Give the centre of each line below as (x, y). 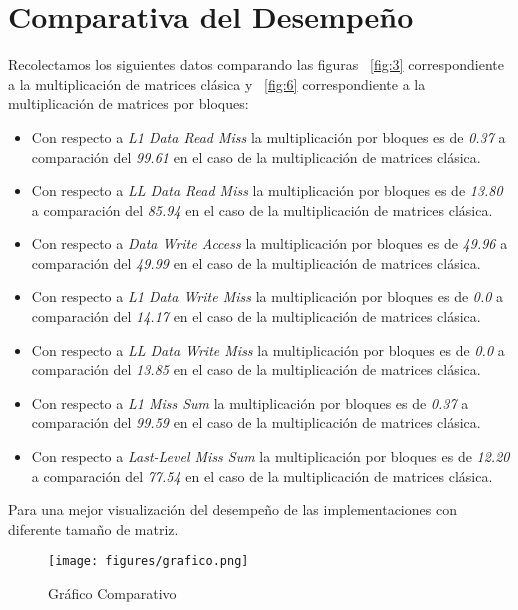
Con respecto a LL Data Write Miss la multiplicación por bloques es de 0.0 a (268, 349)
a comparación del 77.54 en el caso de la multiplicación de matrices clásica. (262, 475)
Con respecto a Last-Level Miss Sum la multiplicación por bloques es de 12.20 (270, 456)
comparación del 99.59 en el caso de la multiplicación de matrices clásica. (256, 422)
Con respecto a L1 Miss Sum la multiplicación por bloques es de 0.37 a (250, 402)
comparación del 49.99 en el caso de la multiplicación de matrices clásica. (256, 262)
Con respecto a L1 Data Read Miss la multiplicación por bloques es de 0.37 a (268, 136)
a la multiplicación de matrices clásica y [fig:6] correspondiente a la (217, 83)
